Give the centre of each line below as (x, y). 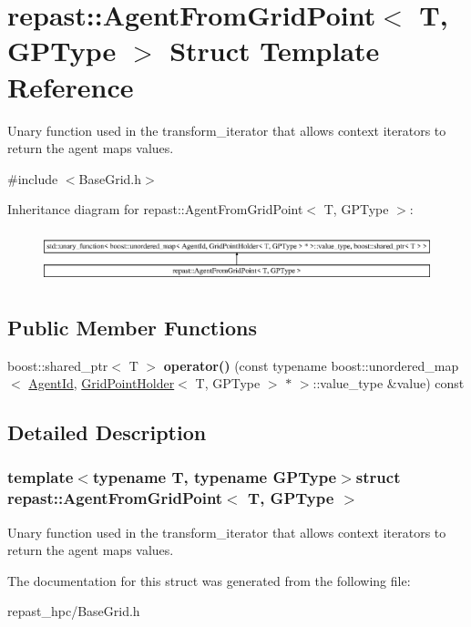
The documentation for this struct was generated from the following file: (209, 580)
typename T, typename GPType (215, 477)
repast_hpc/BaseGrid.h (74, 611)
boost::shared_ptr (58, 365)
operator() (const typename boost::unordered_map (311, 365)
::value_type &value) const (389, 383)
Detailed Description (107, 432)
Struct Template (275, 51)
